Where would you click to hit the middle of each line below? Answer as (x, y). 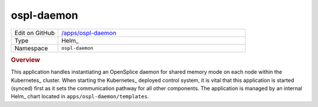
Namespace (31, 48)
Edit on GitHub (35, 33)
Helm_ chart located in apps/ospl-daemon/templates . (80, 96)
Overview (26, 60)
